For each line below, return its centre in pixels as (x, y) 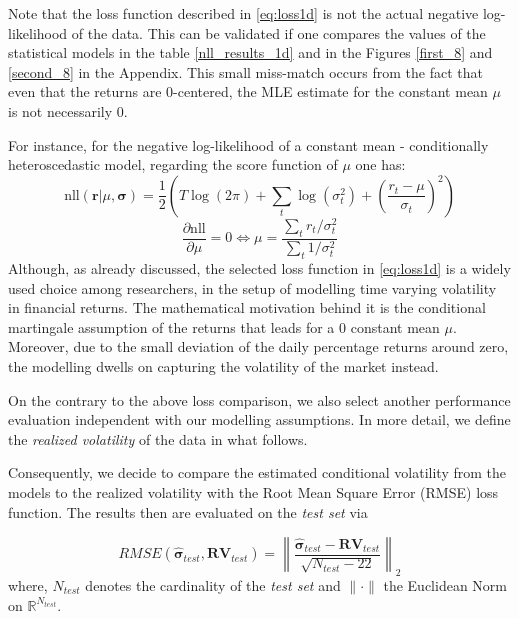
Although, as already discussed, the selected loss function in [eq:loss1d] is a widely (259, 268)
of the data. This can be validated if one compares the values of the (278, 32)
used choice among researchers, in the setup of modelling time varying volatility (252, 287)
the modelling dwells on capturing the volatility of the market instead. (223, 366)
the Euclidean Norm (445, 585)
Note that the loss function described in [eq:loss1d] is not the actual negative (243, 13)
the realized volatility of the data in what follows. (158, 438)
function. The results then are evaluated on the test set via (188, 511)
